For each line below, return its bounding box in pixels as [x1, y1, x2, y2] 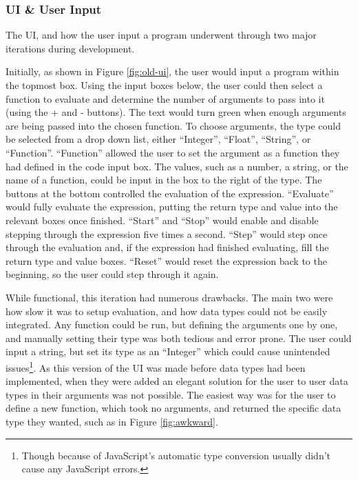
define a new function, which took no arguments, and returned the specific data [6, 401, 341, 415]
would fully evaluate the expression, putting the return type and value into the [6, 199, 338, 214]
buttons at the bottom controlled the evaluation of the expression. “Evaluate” [6, 186, 334, 200]
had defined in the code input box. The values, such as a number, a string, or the [6, 159, 348, 173]
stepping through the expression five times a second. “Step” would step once [6, 226, 328, 241]
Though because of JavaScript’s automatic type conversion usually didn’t [21, 448, 331, 462]
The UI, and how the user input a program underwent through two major [6, 28, 317, 42]
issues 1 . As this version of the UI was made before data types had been [6, 358, 306, 374]
